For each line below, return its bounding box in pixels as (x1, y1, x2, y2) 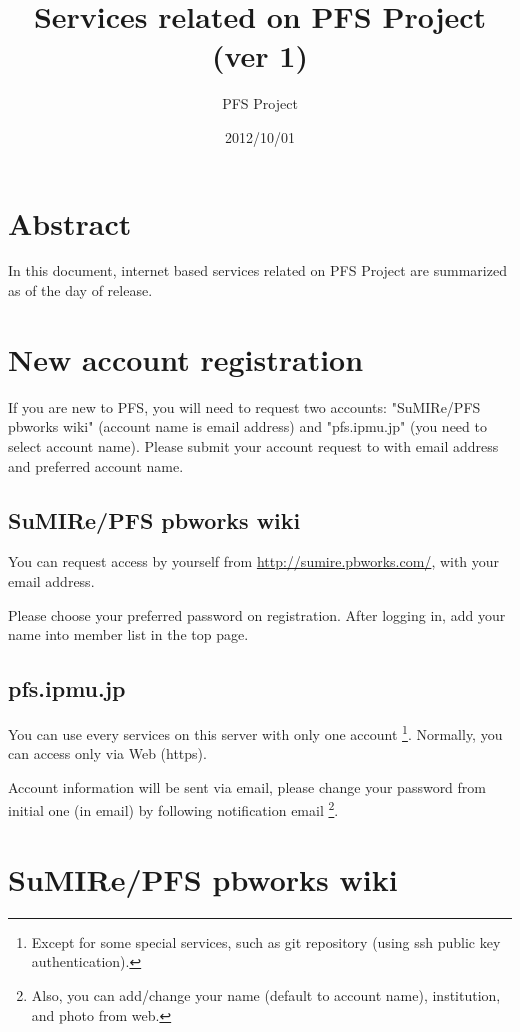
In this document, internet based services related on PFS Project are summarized (8, 260, 507, 281)
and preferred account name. (8, 455, 184, 476)
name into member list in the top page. (8, 624, 249, 645)
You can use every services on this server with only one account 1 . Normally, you (8, 720, 503, 744)
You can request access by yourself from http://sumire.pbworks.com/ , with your (8, 551, 500, 572)
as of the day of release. (8, 280, 153, 301)
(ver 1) (212, 35, 308, 76)
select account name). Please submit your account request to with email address (8, 435, 499, 456)
